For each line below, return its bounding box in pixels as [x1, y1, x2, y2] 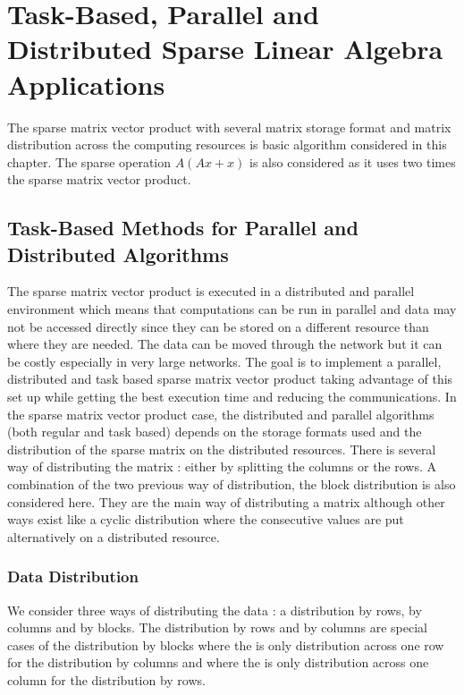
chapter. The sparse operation [7, 152, 172, 171]
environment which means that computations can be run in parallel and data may [7, 300, 457, 318]
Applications [7, 65, 165, 102]
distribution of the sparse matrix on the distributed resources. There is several [7, 439, 436, 458]
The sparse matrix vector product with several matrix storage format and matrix [7, 117, 451, 136]
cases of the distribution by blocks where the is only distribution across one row [7, 635, 444, 654]
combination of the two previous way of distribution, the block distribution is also [7, 475, 456, 493]
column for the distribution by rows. [7, 670, 206, 689]
